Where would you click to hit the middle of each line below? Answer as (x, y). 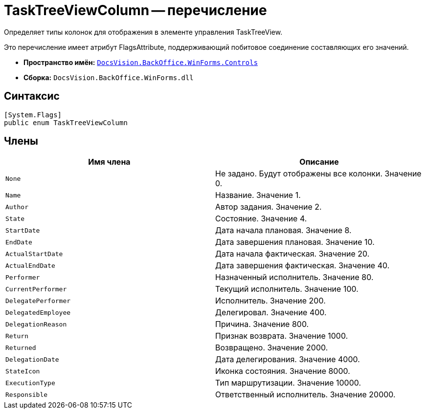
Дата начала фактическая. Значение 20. (292, 254)
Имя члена (109, 162)
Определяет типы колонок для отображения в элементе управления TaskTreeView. (143, 32)
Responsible (27, 394)
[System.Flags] (33, 115)
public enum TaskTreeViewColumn (66, 122)
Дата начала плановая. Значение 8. (283, 230)
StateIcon (23, 371)
